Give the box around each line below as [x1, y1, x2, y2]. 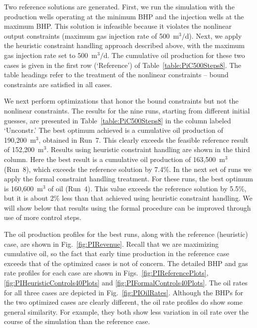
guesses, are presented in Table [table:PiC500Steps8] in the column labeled [4, 115, 231, 125]
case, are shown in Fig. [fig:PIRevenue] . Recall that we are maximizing [4, 238, 219, 249]
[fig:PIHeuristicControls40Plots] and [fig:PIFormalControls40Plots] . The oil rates [4, 277, 248, 288]
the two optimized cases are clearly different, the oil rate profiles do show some [4, 297, 243, 307]
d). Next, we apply [185, 30, 242, 41]
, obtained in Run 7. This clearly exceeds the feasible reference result [39, 134, 249, 145]
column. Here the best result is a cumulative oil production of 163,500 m [4, 154, 225, 164]
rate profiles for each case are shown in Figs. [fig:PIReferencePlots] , [4, 268, 209, 278]
